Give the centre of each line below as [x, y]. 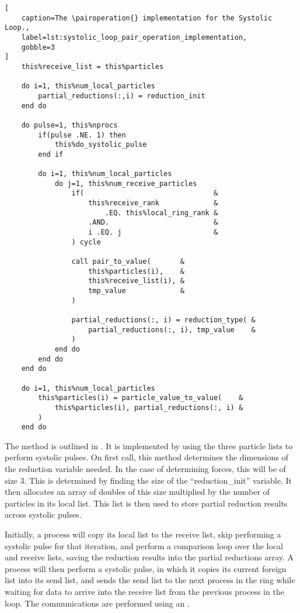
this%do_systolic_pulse [101, 145]
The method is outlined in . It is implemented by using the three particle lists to [149, 445]
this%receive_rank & [153, 203]
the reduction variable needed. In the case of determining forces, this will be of [145, 469]
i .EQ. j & [153, 233]
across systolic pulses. [43, 514]
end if [51, 154]
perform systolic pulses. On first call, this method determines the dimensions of [146, 457]
